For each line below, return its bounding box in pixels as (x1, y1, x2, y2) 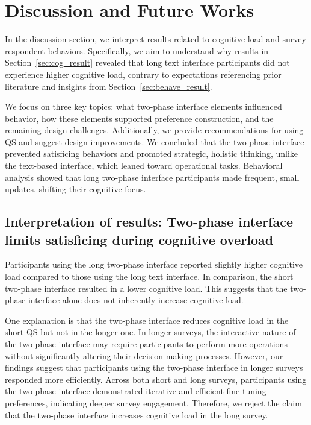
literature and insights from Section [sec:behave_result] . (5, 80, 212, 92)
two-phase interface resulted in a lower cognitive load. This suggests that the (5, 282, 288, 294)
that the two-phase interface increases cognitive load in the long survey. (5, 408, 268, 421)
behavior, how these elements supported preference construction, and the (5, 112, 274, 124)
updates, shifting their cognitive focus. (5, 183, 146, 195)
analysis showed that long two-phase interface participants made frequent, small (5, 171, 300, 183)
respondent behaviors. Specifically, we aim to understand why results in (5, 44, 269, 57)
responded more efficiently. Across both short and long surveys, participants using (5, 373, 307, 385)
